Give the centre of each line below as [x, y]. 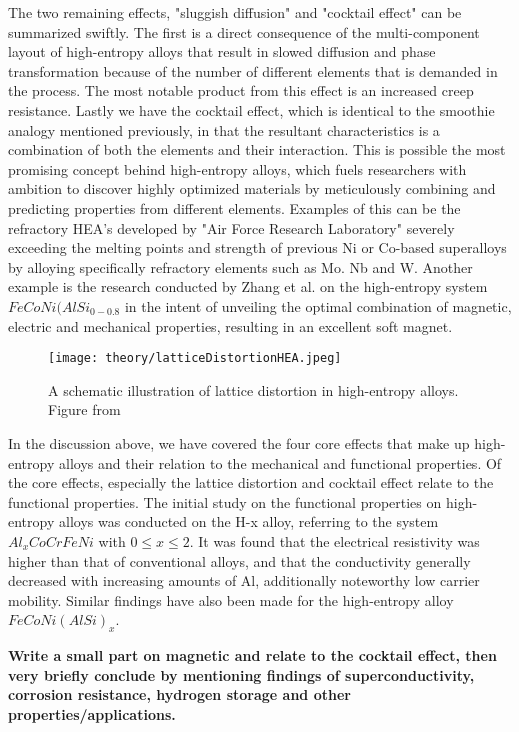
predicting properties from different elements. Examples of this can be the [234, 207]
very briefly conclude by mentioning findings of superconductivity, [241, 674]
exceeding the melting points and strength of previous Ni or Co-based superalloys [257, 247]
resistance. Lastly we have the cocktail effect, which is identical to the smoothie [251, 109]
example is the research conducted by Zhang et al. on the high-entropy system [248, 286]
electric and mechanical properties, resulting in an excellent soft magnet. [230, 325]
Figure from [84, 409]
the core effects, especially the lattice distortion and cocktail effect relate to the [251, 482]
